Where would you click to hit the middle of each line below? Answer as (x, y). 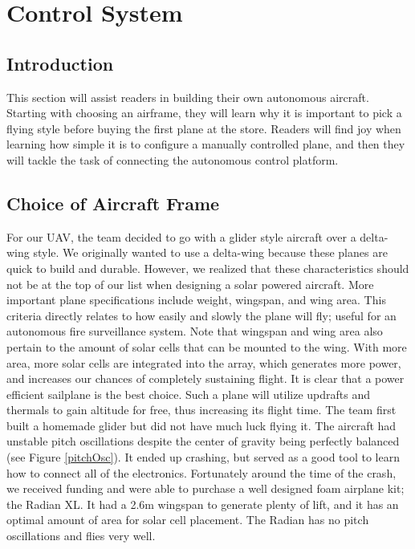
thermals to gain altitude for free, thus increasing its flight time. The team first (201, 410)
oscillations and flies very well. (81, 536)
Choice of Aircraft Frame (113, 203)
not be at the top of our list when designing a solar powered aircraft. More (190, 284)
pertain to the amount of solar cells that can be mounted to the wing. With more (207, 346)
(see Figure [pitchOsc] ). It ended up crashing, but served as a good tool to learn (203, 457)
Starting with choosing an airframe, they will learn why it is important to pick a (204, 113)
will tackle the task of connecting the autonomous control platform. (173, 159)
